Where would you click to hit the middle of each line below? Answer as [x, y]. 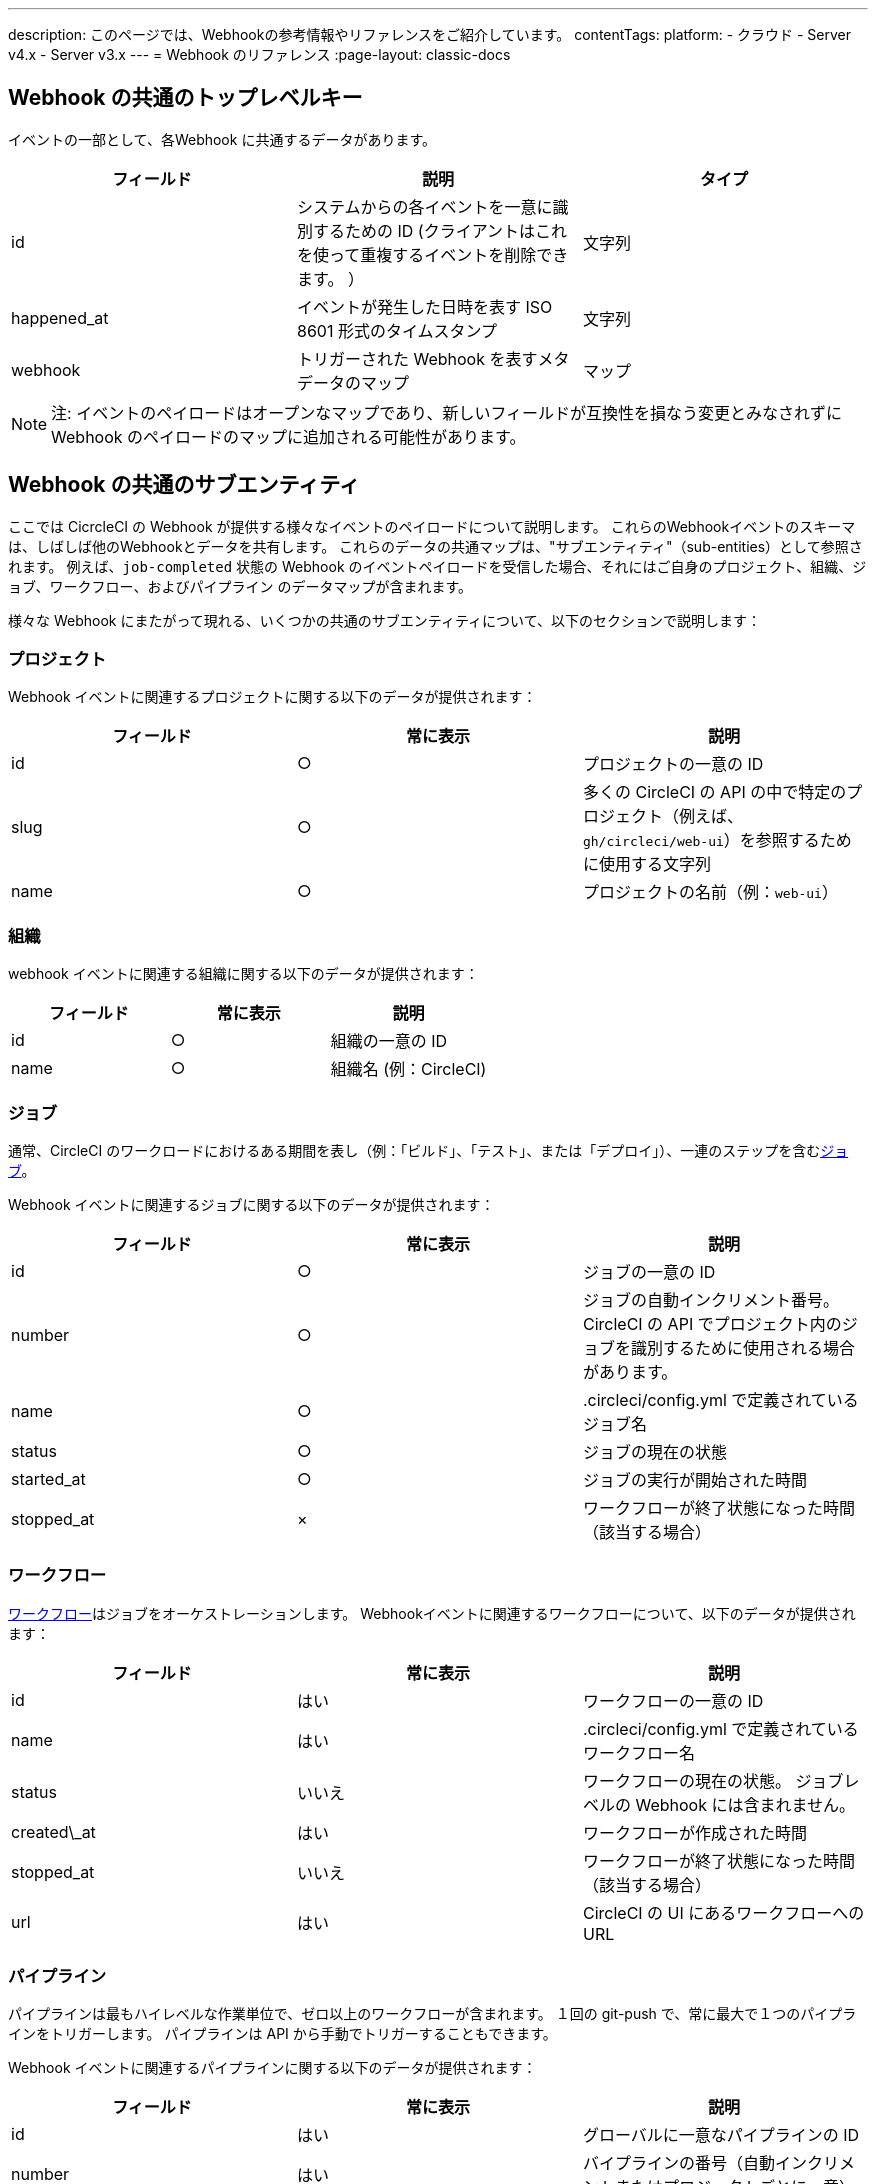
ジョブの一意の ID [649, 1271]
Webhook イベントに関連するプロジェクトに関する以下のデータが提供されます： [272, 697]
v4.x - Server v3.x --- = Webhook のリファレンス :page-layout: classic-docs [259, 54]
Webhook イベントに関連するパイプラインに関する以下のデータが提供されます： [272, 2068]
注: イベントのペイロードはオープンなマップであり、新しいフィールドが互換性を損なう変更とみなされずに [447, 412]
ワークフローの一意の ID [673, 1700]
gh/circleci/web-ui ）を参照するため [717, 840]
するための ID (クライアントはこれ [440, 230]
